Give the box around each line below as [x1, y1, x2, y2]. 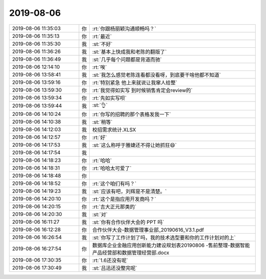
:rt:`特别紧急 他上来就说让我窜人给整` [92, 79, 177, 86]
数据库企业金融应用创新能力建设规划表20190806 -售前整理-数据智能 [92, 242, 250, 248]
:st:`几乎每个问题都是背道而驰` [92, 56, 162, 63]
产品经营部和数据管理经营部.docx [92, 249, 169, 256]
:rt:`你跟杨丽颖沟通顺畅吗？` [92, 25, 156, 32]
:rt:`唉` [92, 64, 107, 70]
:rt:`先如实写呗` [92, 94, 127, 101]
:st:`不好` [92, 40, 113, 47]
